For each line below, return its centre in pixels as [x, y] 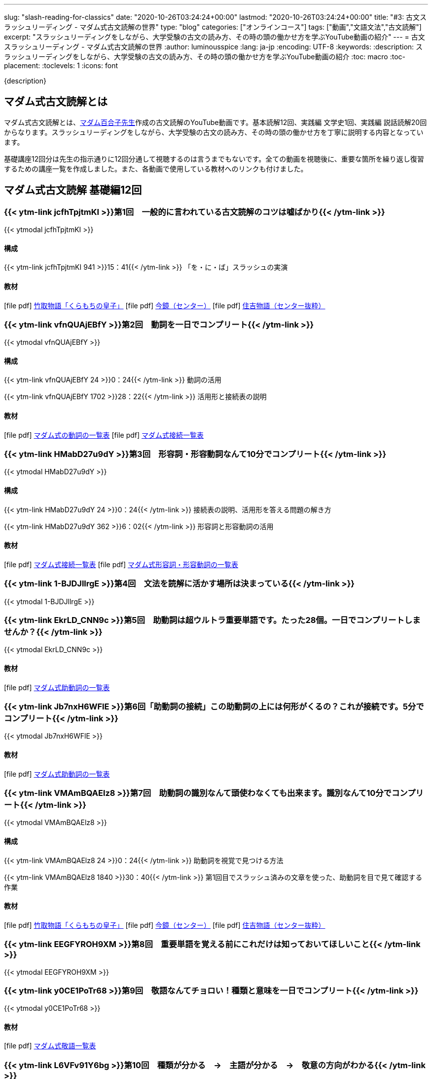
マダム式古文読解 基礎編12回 [73, 190]
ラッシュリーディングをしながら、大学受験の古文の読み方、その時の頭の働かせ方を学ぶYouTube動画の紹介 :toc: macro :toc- [205, 57]
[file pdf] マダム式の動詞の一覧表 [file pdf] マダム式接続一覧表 [104, 435]
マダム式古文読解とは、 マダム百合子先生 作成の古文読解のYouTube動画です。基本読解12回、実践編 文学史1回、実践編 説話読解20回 [216, 122]
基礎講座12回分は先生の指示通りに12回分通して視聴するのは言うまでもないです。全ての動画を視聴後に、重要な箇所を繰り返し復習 [214, 159]
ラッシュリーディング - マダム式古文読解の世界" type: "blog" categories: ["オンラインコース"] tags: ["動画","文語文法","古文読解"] [213, 27]
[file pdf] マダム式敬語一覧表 [50, 1046]
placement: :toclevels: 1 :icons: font [61, 65]
